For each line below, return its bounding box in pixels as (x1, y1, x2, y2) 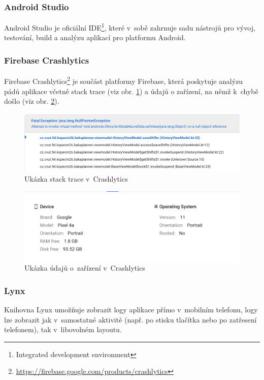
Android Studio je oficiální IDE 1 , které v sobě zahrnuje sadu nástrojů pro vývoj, (4, 21, 255, 33)
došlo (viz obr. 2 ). (4, 96, 59, 106)
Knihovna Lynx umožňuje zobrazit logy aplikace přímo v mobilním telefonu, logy (4, 304, 258, 315)
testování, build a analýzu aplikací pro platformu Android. (4, 32, 186, 43)
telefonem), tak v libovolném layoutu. (4, 324, 122, 335)
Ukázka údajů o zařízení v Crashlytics (24, 262, 145, 273)
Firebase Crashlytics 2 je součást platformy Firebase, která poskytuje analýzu (4, 74, 243, 86)
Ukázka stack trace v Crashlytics (24, 173, 128, 184)
